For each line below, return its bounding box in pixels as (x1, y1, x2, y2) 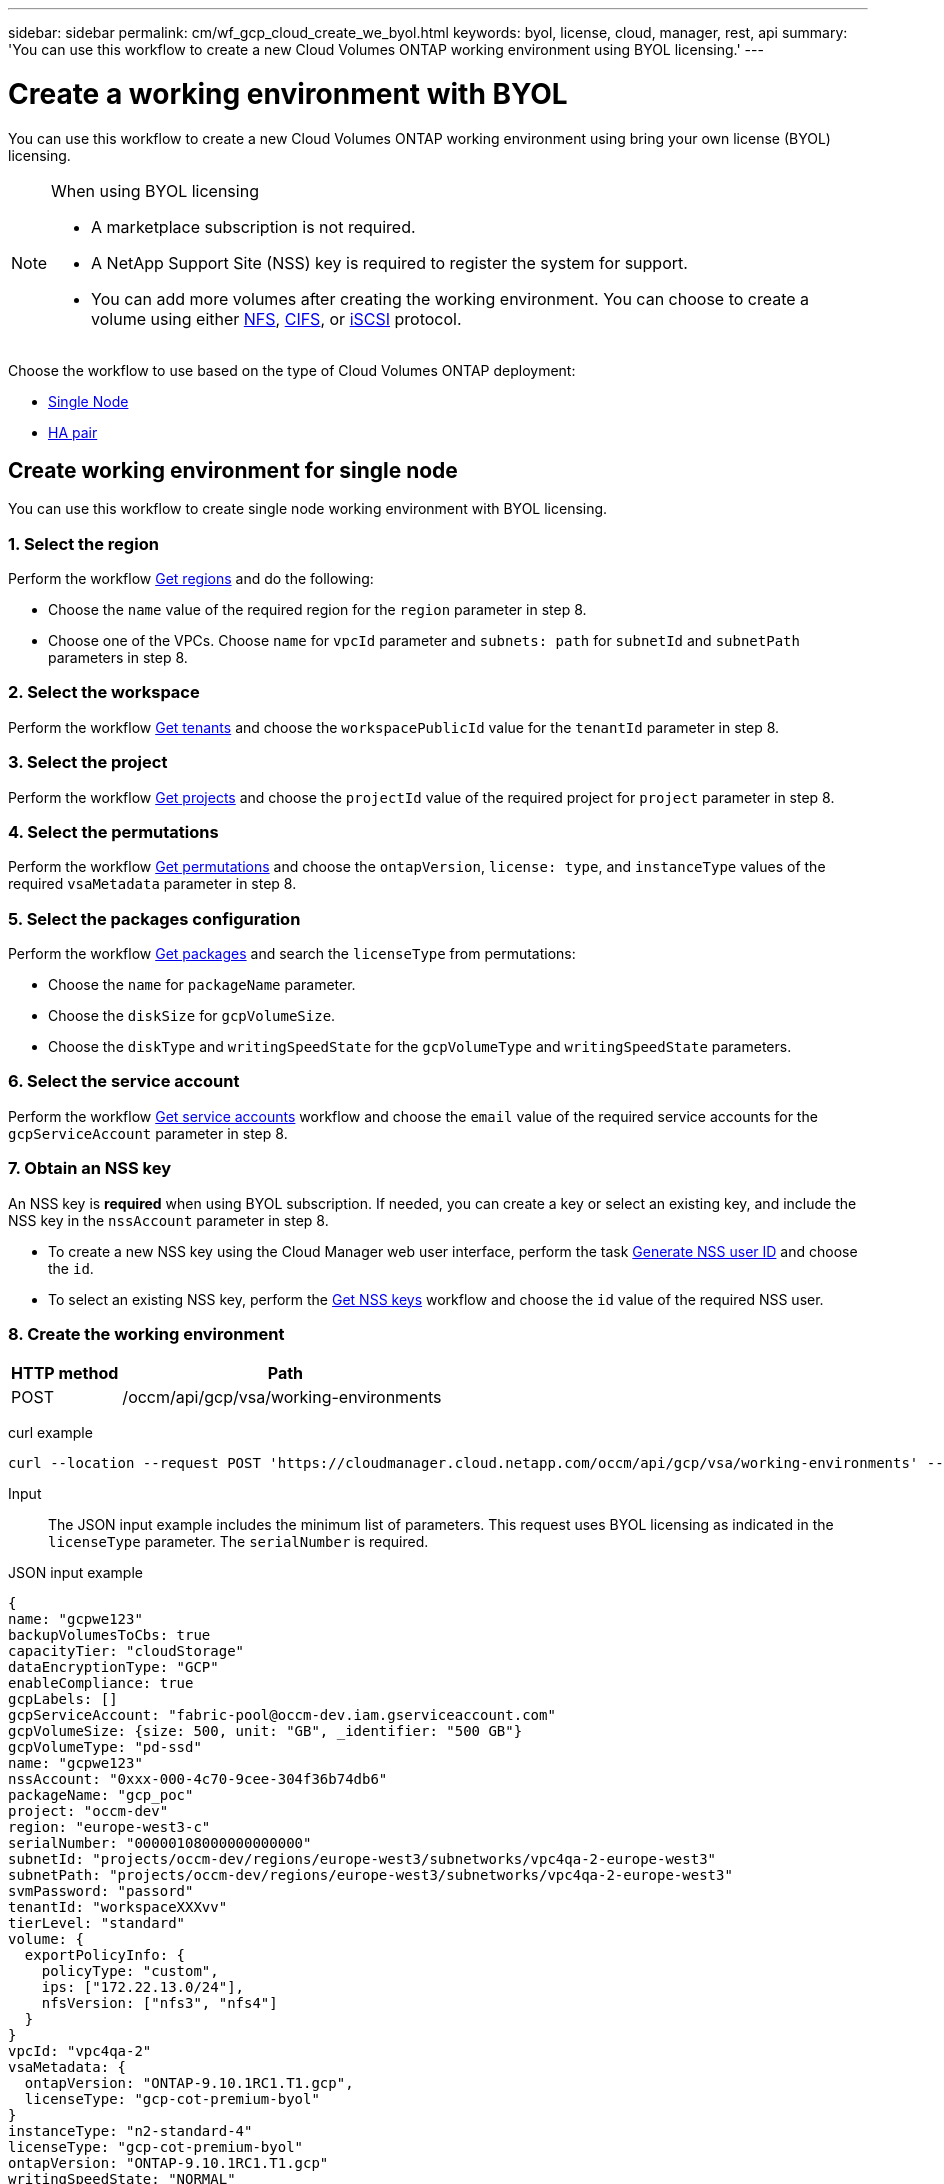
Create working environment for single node (8, 457, 458, 483)
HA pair (48, 423, 98, 441)
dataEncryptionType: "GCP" (8, 1659, 219, 1676)
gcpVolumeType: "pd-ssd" (8, 1739, 202, 1756)
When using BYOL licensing (51, 180, 259, 201)
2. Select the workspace (8, 682, 200, 703)
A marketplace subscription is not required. (91, 216, 416, 237)
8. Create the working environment (8, 1323, 285, 1344)
